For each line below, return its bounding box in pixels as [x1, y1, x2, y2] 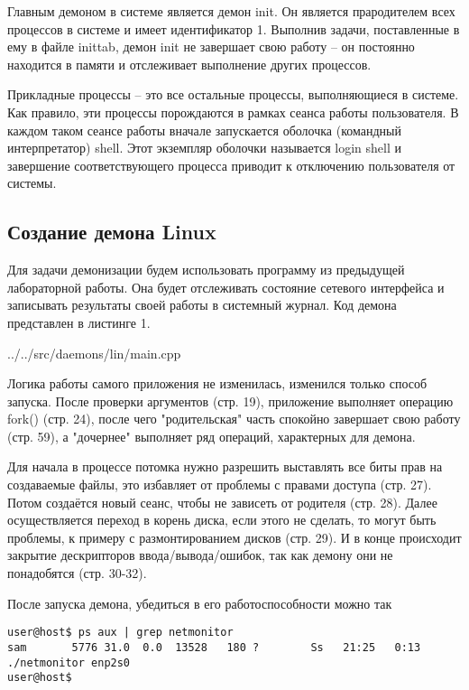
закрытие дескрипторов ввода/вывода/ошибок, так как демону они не [7, 545, 393, 564]
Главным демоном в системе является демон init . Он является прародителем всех [7, 2, 455, 20]
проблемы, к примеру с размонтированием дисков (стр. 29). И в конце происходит [7, 527, 462, 546]
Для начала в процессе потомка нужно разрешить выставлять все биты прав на [7, 457, 443, 476]
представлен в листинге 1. [7, 312, 151, 331]
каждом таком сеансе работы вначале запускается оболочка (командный [7, 120, 401, 139]
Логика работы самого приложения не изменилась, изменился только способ [7, 374, 428, 393]
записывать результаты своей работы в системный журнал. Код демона [7, 295, 397, 314]
